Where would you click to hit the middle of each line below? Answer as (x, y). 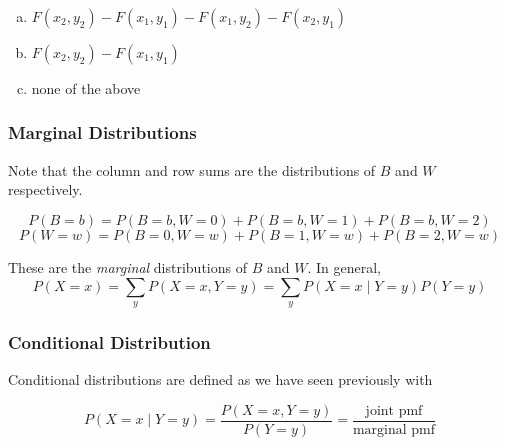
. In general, (344, 266)
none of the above (86, 87)
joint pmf (394, 410)
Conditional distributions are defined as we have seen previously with (220, 379)
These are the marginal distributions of (127, 266)
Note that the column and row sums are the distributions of (192, 169)
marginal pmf (394, 429)
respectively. (45, 189)
